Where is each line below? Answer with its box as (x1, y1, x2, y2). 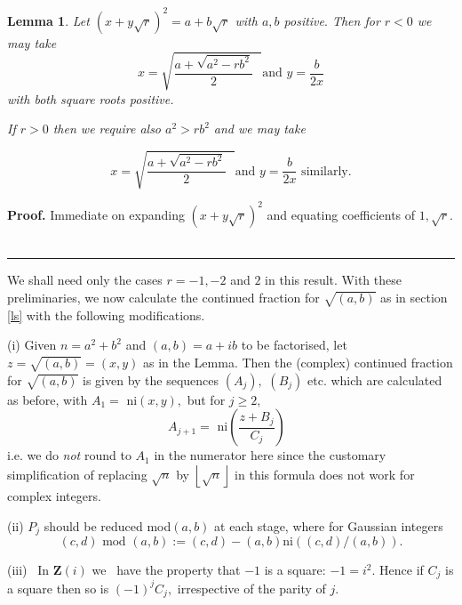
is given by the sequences (83, 370, 219, 389)
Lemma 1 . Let (7, 11, 90, 29)
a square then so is (7, 578, 109, 597)
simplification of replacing (7, 464, 147, 483)
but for (187, 390, 226, 408)
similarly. (301, 165, 352, 178)
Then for (331, 11, 380, 29)
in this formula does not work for (235, 464, 415, 483)
